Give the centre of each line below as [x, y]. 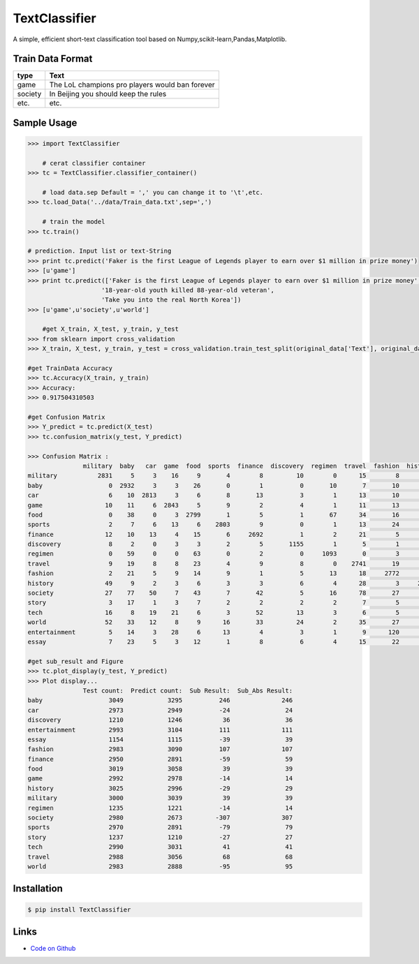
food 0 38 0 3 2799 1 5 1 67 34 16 [213, 514]
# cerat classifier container [94, 163]
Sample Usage [45, 123]
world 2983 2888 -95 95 [160, 866]
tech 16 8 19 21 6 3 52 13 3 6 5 [213, 612]
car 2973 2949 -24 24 [160, 710]
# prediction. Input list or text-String [100, 251]
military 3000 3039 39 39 [160, 798]
